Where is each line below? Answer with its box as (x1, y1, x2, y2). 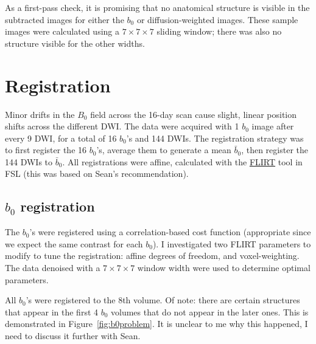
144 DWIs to (5, 155, 53, 168)
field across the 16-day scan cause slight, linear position (90, 108, 297, 120)
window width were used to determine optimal (137, 261, 311, 274)
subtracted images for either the (5, 13, 124, 26)
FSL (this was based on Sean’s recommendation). (5, 167, 189, 180)
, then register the (241, 143, 308, 156)
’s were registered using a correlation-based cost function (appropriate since (29, 225, 311, 238)
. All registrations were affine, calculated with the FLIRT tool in (62, 155, 303, 168)
